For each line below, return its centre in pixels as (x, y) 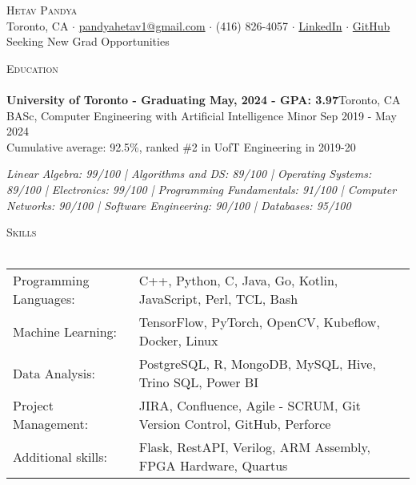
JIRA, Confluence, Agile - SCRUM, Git (250, 406)
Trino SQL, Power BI (198, 382)
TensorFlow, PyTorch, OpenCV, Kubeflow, (259, 322)
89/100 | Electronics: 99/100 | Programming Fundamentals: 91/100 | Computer (202, 189)
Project (33, 406)
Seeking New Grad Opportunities (88, 41)
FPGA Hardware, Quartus (213, 466)
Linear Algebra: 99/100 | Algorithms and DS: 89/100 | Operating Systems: (189, 174)
